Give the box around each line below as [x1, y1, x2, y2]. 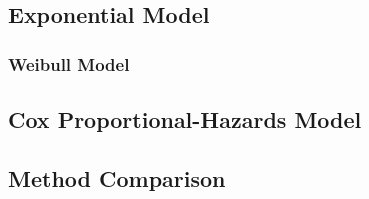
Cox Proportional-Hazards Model [8, 104, 362, 135]
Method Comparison [8, 162, 226, 193]
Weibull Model [8, 51, 130, 76]
